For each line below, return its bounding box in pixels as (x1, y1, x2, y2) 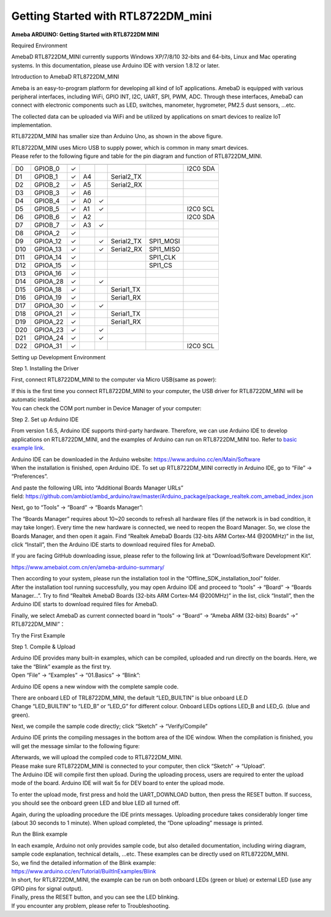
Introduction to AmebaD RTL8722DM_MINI (11, 73, 120, 80)
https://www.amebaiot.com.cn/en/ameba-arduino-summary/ (11, 563, 165, 571)
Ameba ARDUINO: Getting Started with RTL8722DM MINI (11, 31, 159, 38)
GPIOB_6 (34, 213, 60, 221)
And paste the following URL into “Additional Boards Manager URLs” (11, 484, 184, 491)
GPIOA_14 (34, 252, 63, 261)
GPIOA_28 (34, 277, 64, 286)
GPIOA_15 (34, 261, 62, 270)
